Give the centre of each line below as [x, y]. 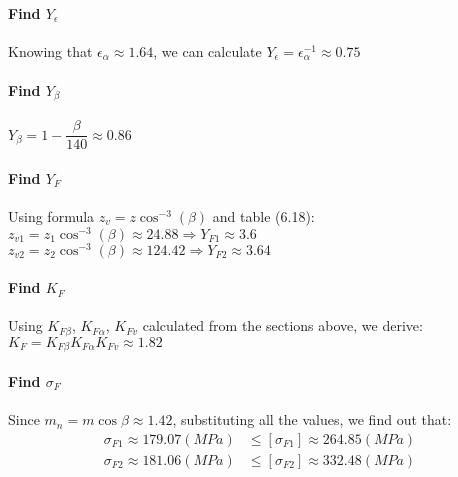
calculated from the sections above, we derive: [282, 325]
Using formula [51, 215]
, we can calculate [207, 50]
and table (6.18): [263, 215]
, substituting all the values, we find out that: [312, 419]
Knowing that [50, 50]
